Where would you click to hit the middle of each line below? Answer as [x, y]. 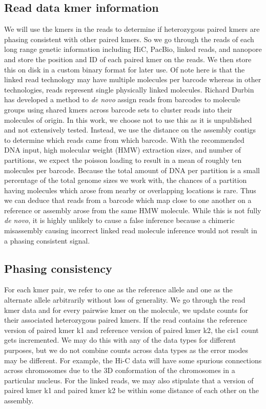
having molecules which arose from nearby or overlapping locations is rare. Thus [130, 190]
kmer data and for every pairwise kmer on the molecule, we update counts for [126, 310]
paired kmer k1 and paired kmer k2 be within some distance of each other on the [131, 390]
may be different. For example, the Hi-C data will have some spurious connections [133, 360]
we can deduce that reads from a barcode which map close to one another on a [128, 200]
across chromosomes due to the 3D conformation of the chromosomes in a [120, 370]
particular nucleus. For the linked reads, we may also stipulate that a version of [129, 380]
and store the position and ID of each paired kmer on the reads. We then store [128, 59]
